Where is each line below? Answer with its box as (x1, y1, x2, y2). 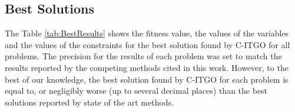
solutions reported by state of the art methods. (5, 96, 174, 108)
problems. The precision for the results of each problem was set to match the (5, 50, 282, 62)
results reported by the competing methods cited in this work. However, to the (5, 61, 289, 73)
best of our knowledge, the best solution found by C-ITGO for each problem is (5, 73, 289, 85)
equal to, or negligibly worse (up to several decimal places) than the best (5, 84, 268, 97)
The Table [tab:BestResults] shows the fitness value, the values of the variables (5, 27, 289, 39)
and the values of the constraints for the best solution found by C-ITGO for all (5, 38, 290, 50)
